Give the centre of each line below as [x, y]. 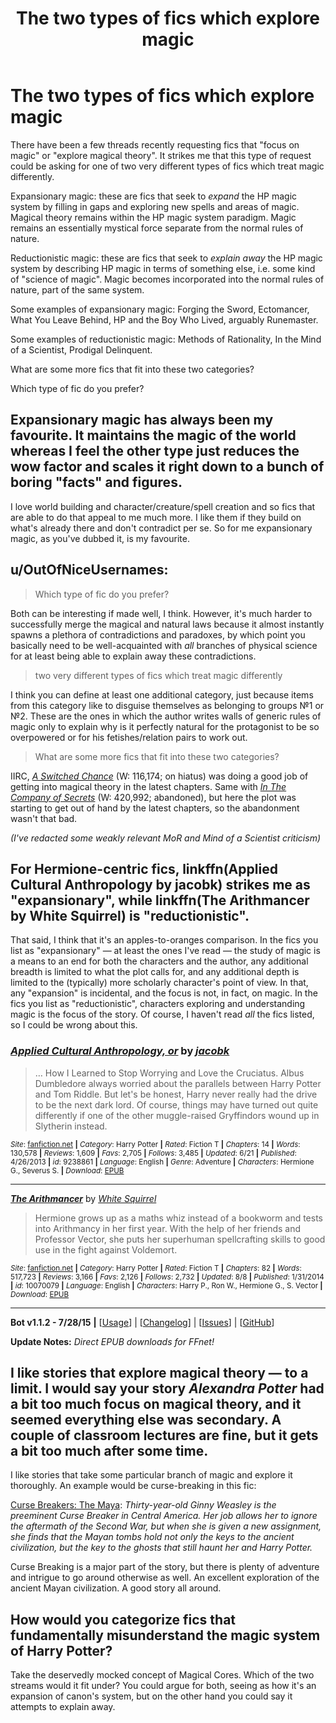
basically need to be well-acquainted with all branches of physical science [164, 645]
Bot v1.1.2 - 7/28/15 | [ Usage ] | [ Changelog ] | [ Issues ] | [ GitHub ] [142, 1322]
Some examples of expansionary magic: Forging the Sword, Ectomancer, [160, 309]
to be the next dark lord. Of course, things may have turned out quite [176, 1104]
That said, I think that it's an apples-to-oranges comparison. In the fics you [164, 940]
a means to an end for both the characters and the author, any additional [159, 961]
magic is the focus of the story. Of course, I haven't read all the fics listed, [162, 1014]
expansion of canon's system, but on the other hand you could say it [151, 1696]
